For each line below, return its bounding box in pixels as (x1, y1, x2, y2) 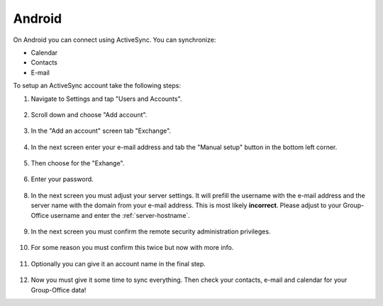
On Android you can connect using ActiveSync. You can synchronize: (13, 35, 216, 44)
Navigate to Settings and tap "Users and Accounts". (30, 94, 182, 103)
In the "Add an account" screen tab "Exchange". (30, 126, 172, 135)
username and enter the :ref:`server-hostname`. (50, 211, 191, 219)
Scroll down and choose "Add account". (30, 110, 148, 119)
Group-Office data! (30, 285, 87, 294)
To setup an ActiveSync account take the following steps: (13, 82, 181, 90)
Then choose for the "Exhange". (30, 159, 125, 168)
